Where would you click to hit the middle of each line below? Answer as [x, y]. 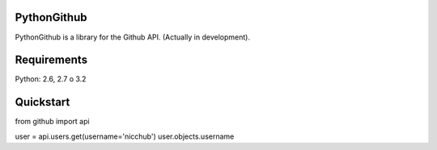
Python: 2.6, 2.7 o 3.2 [51, 79]
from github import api [52, 122]
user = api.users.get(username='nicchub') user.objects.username [125, 136]
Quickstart [42, 102]
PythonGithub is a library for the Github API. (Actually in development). [133, 37]
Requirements [51, 60]
